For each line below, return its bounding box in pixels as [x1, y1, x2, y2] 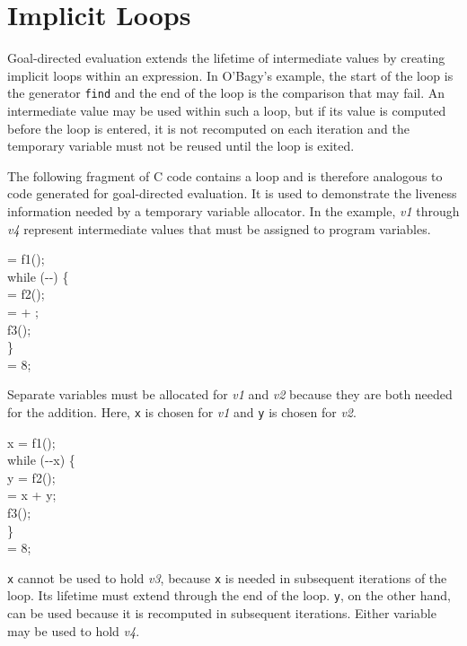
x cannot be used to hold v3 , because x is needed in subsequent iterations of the [7, 568, 447, 587]
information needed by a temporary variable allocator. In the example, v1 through [7, 201, 460, 220]
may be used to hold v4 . [7, 621, 140, 640]
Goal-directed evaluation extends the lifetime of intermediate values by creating [7, 48, 445, 67]
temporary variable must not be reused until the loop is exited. [7, 136, 355, 155]
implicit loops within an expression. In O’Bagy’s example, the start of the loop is [7, 65, 454, 84]
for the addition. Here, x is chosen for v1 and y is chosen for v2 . [7, 402, 357, 421]
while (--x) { [7, 450, 75, 469]
